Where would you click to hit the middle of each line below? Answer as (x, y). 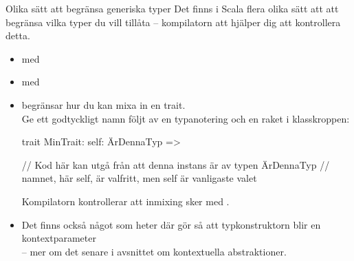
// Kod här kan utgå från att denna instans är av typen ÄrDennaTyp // (176, 164)
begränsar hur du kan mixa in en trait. (103, 104)
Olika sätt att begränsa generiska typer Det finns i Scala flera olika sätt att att (172, 8)
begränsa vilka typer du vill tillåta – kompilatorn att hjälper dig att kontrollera (173, 22)
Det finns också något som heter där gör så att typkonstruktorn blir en (171, 224)
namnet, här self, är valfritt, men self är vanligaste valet (139, 178)
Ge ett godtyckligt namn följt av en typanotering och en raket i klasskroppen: (186, 118)
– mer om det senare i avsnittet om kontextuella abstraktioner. (154, 251)
